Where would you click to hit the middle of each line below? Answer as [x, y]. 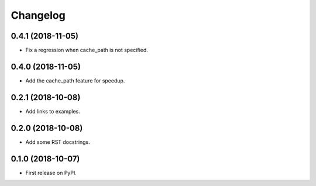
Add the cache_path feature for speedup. [75, 80]
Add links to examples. [53, 111]
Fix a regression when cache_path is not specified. [87, 50]
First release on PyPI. [51, 173]
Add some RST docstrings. [58, 142]
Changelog [38, 15]
